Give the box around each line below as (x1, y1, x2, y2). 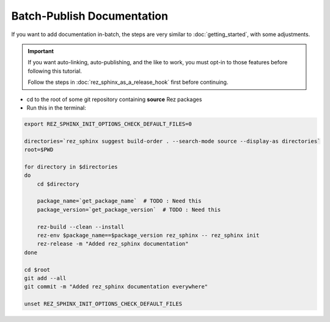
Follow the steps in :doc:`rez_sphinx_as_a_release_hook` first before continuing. (28, 78, 229, 86)
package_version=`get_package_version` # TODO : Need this (37, 206, 221, 213)
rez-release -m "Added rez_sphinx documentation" (37, 241, 189, 247)
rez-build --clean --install (37, 223, 125, 230)
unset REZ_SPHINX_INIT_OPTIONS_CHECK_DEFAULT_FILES (24, 301, 183, 307)
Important (28, 47, 54, 54)
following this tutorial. (28, 67, 82, 75)
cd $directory (37, 181, 79, 187)
